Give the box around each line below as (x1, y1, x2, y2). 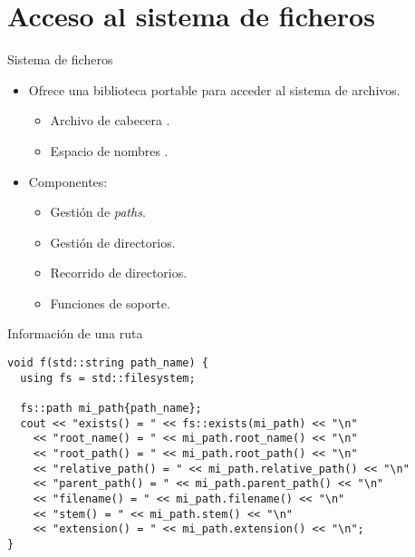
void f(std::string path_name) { (7, 357, 208, 370)
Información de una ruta (7, 324, 143, 343)
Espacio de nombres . (50, 141, 169, 160)
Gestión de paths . (50, 202, 146, 221)
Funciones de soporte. (50, 293, 170, 312)
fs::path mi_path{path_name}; (20, 402, 202, 415)
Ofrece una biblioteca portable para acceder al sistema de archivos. (28, 80, 401, 99)
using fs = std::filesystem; (20, 371, 196, 385)
